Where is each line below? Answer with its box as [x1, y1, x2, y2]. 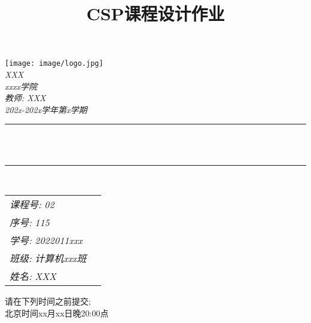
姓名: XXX [10, 269, 56, 284]
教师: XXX [5, 92, 46, 104]
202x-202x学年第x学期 [5, 103, 87, 115]
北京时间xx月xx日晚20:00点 [5, 306, 109, 319]
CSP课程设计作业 [86, 1, 225, 26]
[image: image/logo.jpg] [5, 59, 103, 68]
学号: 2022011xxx [10, 233, 83, 248]
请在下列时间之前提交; [5, 295, 91, 307]
